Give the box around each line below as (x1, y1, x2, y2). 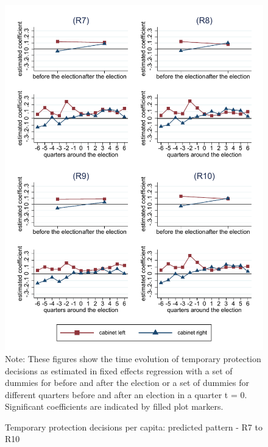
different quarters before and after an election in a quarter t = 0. (5, 388, 247, 401)
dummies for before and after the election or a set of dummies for (5, 376, 249, 389)
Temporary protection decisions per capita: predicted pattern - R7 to (5, 420, 263, 433)
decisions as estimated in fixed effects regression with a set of (5, 364, 233, 377)
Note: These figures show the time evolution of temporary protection (5, 352, 261, 365)
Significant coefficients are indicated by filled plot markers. (5, 400, 224, 413)
